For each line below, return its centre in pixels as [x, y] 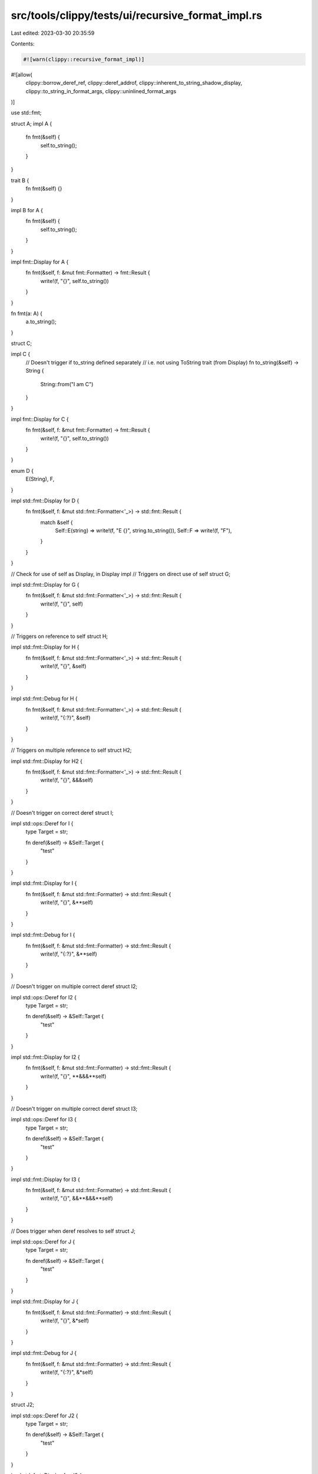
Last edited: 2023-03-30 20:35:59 [53, 33]
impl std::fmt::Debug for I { [43, 935]
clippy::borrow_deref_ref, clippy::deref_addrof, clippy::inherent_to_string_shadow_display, [134, 83]
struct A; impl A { [32, 123]
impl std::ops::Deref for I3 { [44, 1120]
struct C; [21, 343]
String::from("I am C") [67, 384]
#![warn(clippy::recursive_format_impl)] [84, 59]
